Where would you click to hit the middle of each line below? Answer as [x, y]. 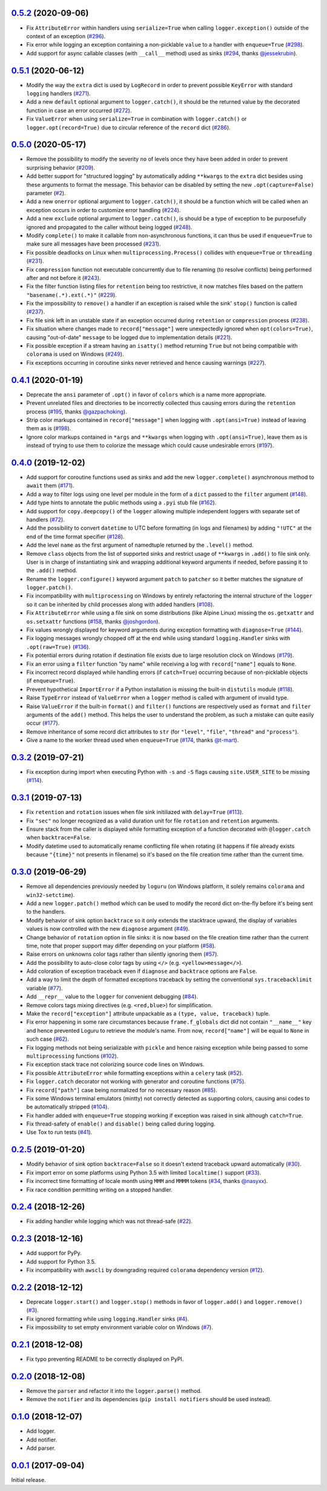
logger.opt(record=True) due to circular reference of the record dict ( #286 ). [128, 127]
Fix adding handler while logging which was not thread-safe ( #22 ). [110, 1221]
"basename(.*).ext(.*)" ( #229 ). [72, 295]
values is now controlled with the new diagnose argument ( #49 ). [108, 929]
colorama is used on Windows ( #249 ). [75, 354]
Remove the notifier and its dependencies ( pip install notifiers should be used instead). [149, 1399]
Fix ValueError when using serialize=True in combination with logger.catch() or [137, 119]
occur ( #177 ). [43, 723]
